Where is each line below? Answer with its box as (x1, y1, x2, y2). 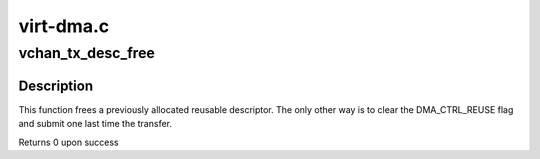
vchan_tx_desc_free (18, 44, 155, 62)
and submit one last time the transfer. (18, 118, 173, 130)
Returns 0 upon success (18, 136, 119, 148)
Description (18, 77, 94, 94)
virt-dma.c (18, 15, 110, 37)
